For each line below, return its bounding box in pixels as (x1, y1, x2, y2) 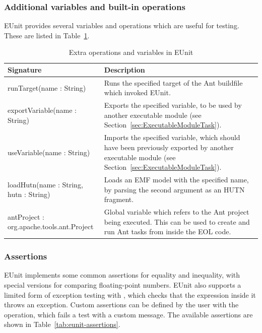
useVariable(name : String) (8, 147, 90, 157)
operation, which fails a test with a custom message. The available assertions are (4, 309, 253, 319)
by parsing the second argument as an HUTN (104, 184, 245, 194)
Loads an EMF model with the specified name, (104, 174, 249, 184)
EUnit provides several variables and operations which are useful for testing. (4, 20, 239, 31)
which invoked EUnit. (104, 87, 171, 98)
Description (104, 64, 145, 75)
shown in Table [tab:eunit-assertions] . (4, 319, 120, 329)
